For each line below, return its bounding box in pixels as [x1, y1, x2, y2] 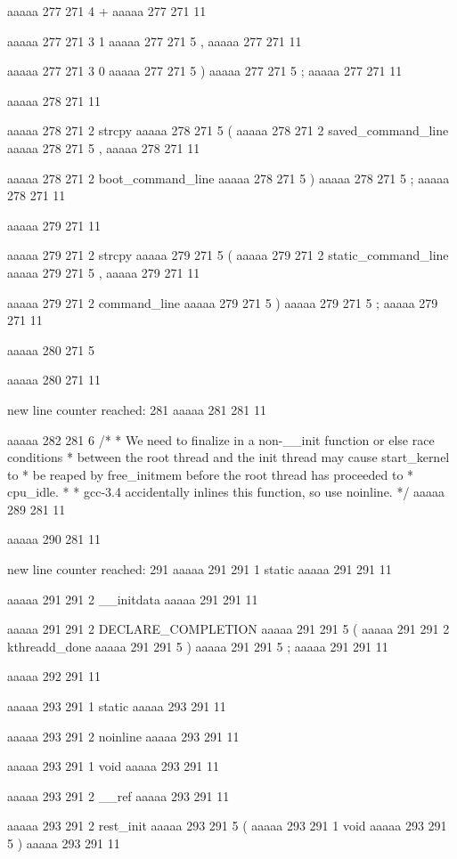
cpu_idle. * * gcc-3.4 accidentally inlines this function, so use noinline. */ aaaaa [7, 482, 445, 501]
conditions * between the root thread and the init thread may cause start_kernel [7, 448, 450, 466]
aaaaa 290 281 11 [7, 530, 101, 548]
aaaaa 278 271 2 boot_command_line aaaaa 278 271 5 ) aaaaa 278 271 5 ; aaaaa [7, 168, 450, 187]
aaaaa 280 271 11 [7, 370, 101, 389]
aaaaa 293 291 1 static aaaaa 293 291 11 [7, 697, 226, 716]
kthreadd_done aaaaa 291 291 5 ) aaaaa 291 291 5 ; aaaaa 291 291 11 [7, 636, 388, 655]
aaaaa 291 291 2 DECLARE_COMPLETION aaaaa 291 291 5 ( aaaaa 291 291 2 [7, 620, 450, 638]
